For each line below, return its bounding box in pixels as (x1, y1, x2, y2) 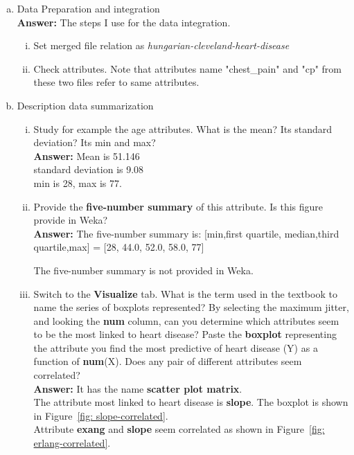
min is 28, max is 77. (33, 175, 122, 190)
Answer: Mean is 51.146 (33, 148, 140, 163)
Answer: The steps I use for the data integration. (17, 15, 231, 29)
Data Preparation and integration (17, 1, 160, 15)
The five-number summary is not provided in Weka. (33, 262, 254, 277)
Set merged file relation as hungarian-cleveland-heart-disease (33, 38, 290, 53)
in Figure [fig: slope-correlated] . (33, 408, 168, 422)
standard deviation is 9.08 (33, 162, 144, 177)
